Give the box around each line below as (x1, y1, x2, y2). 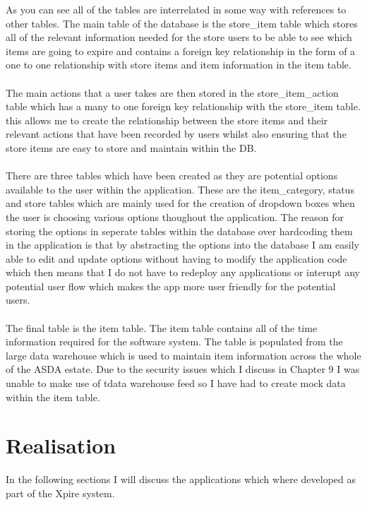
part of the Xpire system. (6, 485, 115, 500)
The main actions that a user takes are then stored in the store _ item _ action (6, 85, 339, 100)
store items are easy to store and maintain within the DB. (6, 140, 257, 155)
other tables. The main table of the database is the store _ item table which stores (6, 16, 358, 30)
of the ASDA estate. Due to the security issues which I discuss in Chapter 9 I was (6, 362, 360, 376)
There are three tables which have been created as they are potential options (6, 168, 338, 183)
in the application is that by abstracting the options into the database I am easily (6, 237, 359, 252)
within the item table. (6, 389, 100, 404)
